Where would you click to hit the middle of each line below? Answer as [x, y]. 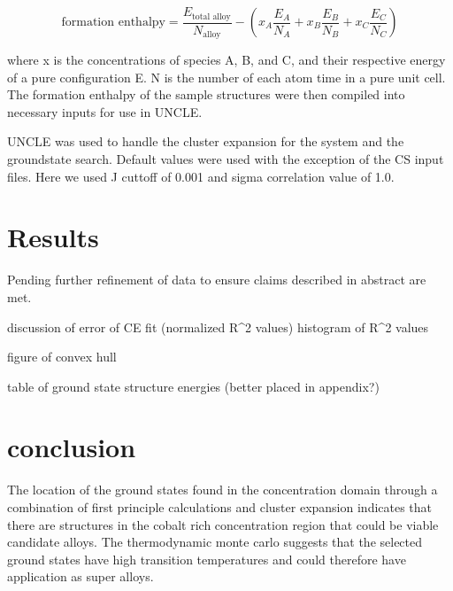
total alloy [211, 16]
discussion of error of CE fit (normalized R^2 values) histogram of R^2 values [218, 327]
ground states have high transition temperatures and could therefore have [207, 559]
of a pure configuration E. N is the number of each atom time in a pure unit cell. [226, 77]
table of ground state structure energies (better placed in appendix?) [193, 386]
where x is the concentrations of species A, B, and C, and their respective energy [226, 60]
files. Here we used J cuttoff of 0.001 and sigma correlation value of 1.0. [201, 176]
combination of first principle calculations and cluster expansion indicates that [220, 507]
